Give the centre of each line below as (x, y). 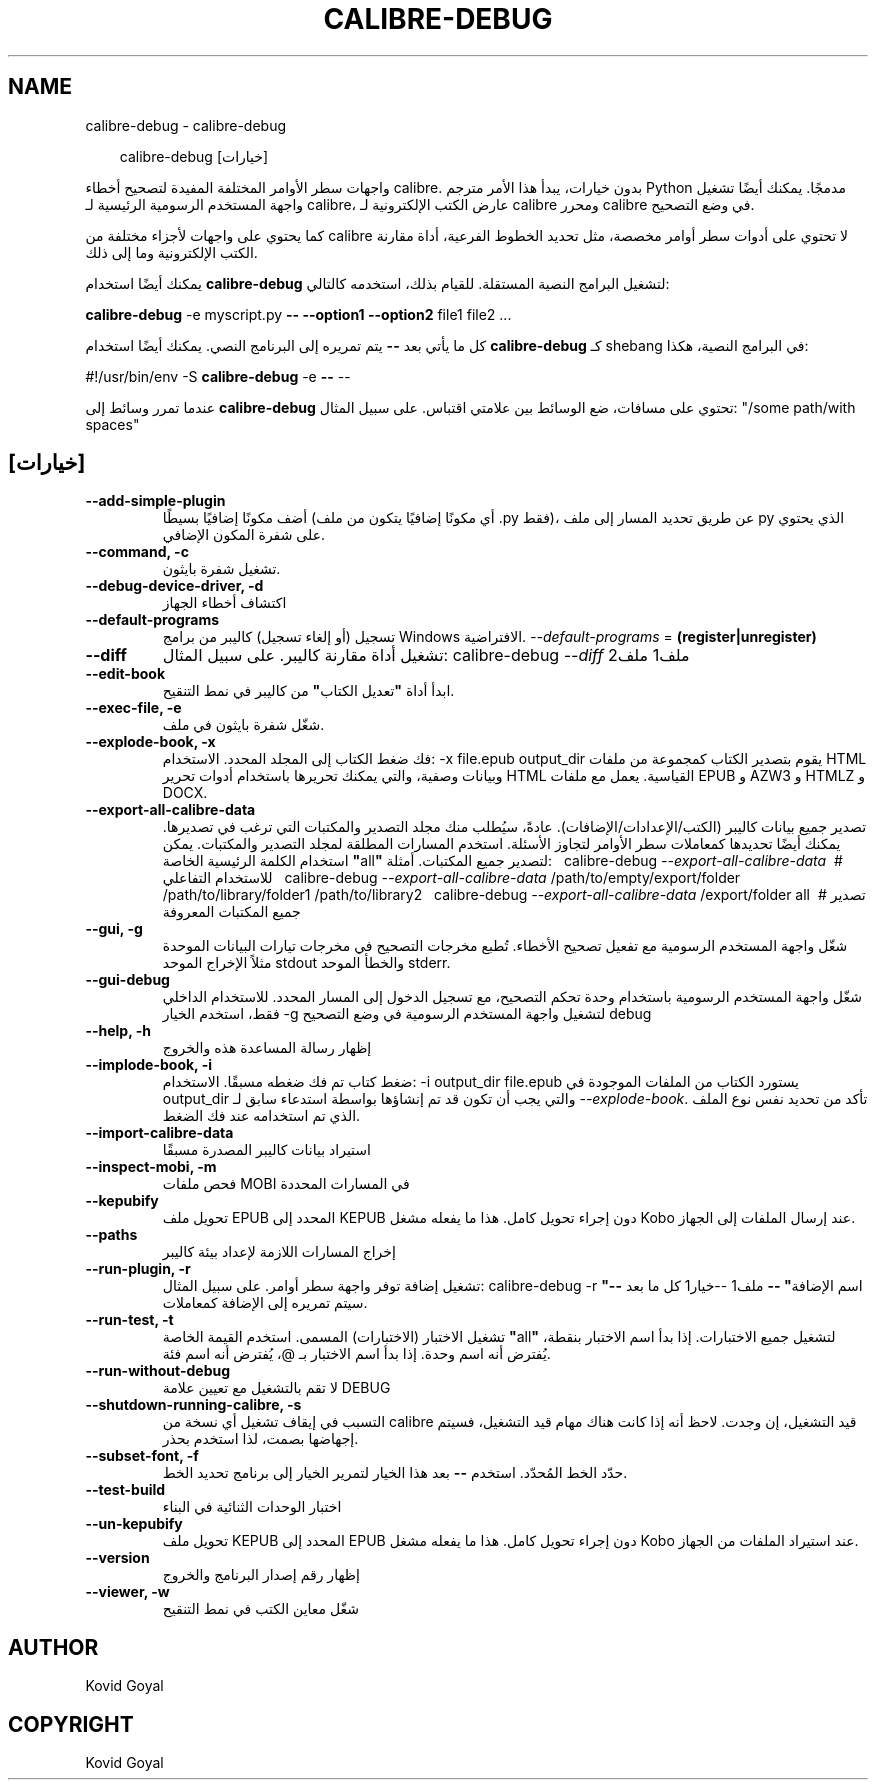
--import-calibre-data (159, 1133)
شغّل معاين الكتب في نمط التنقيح (261, 1609)
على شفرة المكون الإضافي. (244, 535)
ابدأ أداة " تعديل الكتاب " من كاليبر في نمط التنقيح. (308, 691)
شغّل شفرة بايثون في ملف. (243, 725)
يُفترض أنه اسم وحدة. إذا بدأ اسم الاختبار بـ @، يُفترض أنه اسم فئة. (356, 1354)
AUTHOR (53, 1647)
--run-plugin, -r (138, 1269)
